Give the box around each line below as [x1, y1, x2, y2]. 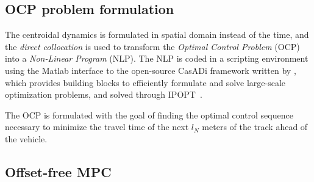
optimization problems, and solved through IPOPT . [5, 88, 202, 101]
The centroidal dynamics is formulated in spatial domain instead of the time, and [5, 28, 309, 41]
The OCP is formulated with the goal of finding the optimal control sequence [5, 108, 293, 121]
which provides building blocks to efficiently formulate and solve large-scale [5, 76, 286, 89]
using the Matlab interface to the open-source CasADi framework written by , [5, 64, 296, 76]
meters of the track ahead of [202, 120, 308, 133]
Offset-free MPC [5, 162, 112, 181]
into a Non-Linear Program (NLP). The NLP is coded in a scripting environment [5, 52, 309, 65]
